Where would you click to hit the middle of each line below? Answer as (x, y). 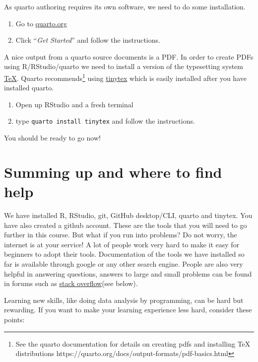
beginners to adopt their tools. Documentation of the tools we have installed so (124, 254)
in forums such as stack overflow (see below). (71, 283)
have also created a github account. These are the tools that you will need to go (126, 225)
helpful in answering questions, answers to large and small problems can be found (128, 273)
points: (14, 319)
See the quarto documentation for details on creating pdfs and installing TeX (133, 343)
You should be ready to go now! (52, 138)
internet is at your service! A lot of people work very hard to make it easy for (122, 244)
